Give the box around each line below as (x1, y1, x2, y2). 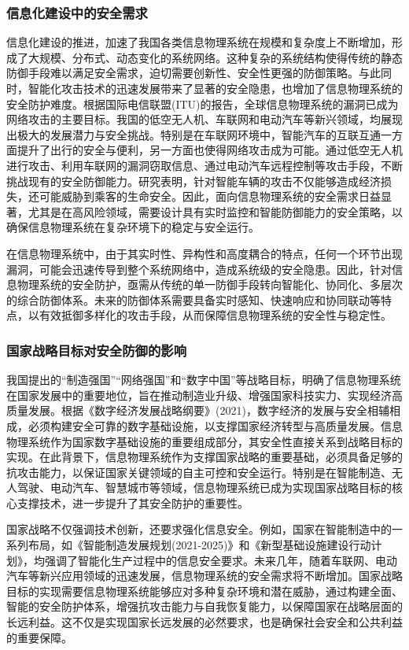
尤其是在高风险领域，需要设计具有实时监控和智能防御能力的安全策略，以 (28, 203, 403, 220)
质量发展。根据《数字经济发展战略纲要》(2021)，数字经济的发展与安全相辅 (6, 402, 389, 419)
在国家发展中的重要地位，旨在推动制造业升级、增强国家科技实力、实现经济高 (6, 386, 403, 403)
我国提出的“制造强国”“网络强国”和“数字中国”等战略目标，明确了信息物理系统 (6, 371, 401, 388)
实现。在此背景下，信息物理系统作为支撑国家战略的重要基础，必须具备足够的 (6, 449, 403, 465)
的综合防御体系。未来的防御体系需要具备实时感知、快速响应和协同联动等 (6, 291, 381, 308)
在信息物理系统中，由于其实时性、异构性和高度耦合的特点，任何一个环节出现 (6, 245, 403, 261)
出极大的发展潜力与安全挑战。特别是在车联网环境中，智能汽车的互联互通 (6, 126, 381, 142)
